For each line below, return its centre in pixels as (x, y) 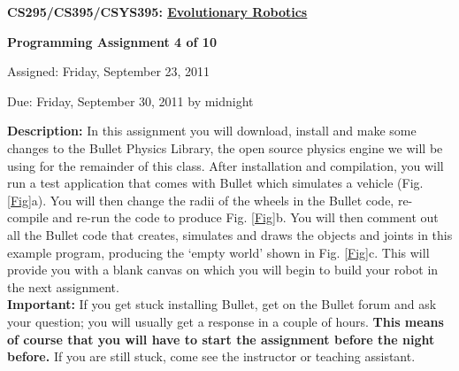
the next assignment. (63, 286)
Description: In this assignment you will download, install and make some (212, 131)
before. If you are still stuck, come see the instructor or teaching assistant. (211, 356)
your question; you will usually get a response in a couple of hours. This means (226, 321)
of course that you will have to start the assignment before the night (221, 339)
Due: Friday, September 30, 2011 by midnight (130, 100)
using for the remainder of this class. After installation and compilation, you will (226, 165)
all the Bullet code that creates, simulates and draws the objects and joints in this (230, 234)
